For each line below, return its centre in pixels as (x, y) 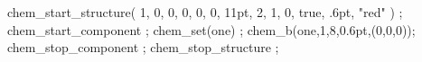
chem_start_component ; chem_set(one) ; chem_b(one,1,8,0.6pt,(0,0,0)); (211, 29)
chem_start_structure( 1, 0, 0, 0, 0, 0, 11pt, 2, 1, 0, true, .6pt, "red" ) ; (205, 12)
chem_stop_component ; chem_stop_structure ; (143, 47)
